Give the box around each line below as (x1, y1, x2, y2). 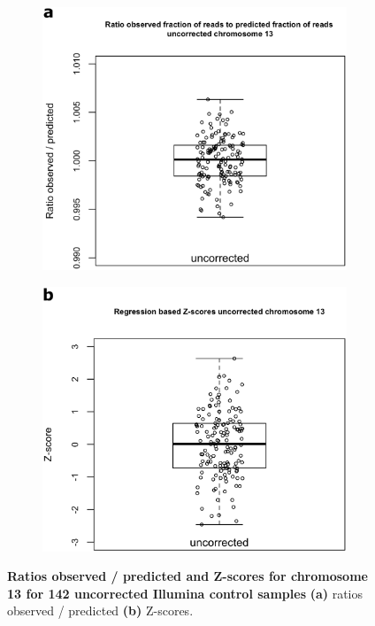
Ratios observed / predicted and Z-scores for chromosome (7, 567, 368, 585)
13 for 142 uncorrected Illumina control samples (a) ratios (7, 583, 364, 602)
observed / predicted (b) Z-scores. (7, 601, 194, 620)
